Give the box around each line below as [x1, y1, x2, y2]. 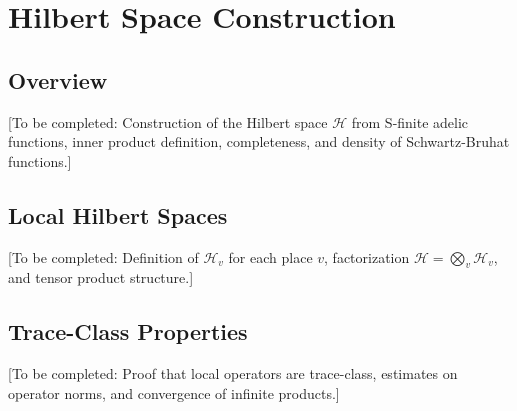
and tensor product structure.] [8, 267, 194, 288]
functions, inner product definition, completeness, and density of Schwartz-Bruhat [8, 131, 510, 152]
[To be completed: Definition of [8, 246, 199, 267]
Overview [8, 64, 108, 95]
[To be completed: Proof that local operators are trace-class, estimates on [8, 363, 458, 384]
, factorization [324, 246, 410, 267]
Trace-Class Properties [8, 316, 248, 347]
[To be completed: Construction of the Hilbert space [8, 111, 328, 132]
